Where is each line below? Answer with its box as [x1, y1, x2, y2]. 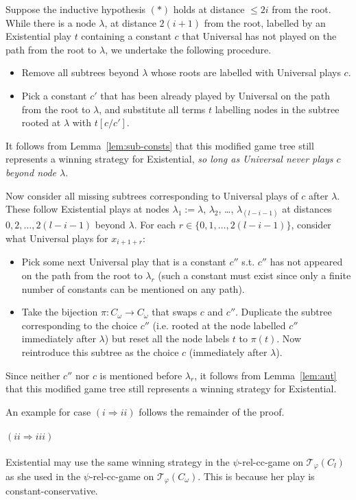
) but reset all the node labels [104, 331, 230, 346]
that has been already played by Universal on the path [100, 88, 331, 102]
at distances [282, 202, 332, 216]
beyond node [5, 165, 57, 179]
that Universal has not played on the [182, 29, 337, 43]
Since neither [5, 368, 60, 382]
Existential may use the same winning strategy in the [5, 454, 230, 468]
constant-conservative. [5, 484, 98, 498]
